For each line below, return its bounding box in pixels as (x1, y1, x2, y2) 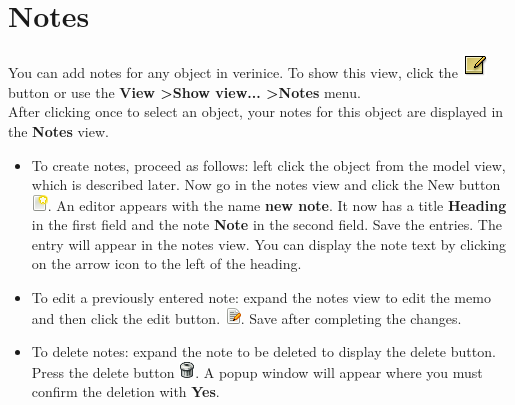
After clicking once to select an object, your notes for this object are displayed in (8, 101, 504, 122)
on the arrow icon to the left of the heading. (31, 253, 302, 274)
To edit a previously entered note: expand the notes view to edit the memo (31, 287, 491, 308)
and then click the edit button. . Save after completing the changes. (31, 307, 462, 328)
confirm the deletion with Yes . (31, 381, 220, 402)
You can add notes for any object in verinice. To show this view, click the (8, 62, 458, 83)
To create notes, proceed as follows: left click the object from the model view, (31, 154, 506, 175)
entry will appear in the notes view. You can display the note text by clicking (31, 233, 507, 254)
